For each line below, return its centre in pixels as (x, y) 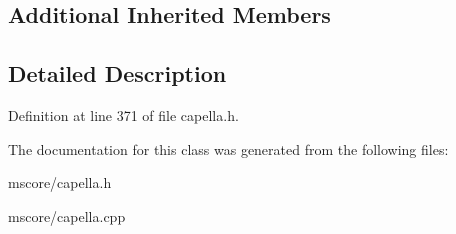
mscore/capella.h (60, 182)
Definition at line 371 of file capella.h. (123, 114)
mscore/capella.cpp (67, 215)
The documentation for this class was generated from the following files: (228, 148)
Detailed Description (117, 73)
